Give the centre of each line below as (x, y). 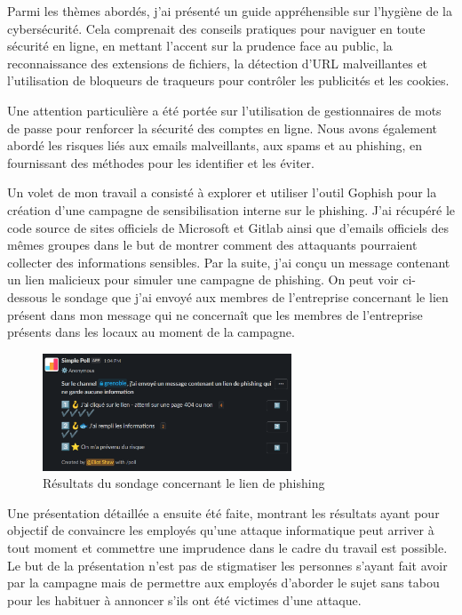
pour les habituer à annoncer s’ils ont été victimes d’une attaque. (184, 599)
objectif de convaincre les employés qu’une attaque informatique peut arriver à (221, 530)
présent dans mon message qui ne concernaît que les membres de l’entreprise (215, 314)
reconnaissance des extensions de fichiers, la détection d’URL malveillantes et (218, 63)
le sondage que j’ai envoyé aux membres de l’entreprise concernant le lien (250, 296)
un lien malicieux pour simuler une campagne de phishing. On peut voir (203, 280)
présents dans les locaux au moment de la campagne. (151, 332)
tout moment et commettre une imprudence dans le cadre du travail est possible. (227, 548)
